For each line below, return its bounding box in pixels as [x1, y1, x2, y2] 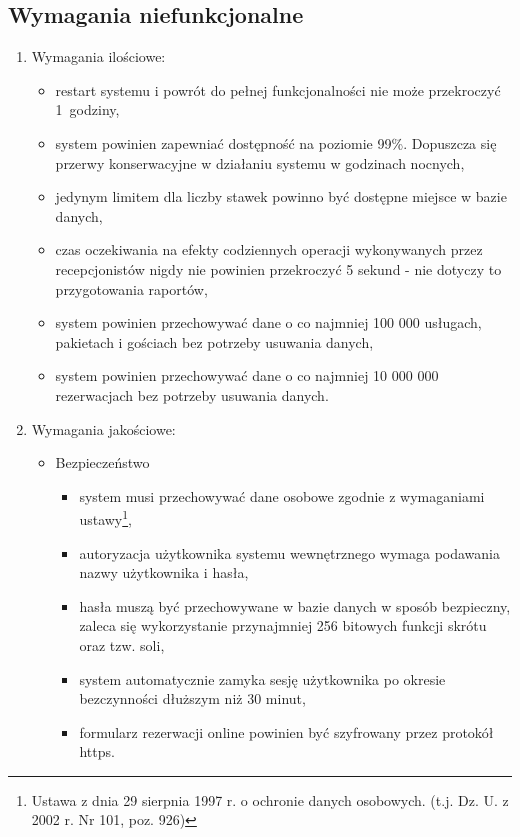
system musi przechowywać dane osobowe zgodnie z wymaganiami [79, 485, 485, 506]
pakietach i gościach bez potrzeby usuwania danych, [55, 331, 374, 352]
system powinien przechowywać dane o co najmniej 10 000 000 [55, 365, 439, 386]
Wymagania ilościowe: [31, 46, 166, 67]
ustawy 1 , [79, 506, 132, 529]
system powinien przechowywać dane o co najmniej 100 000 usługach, [55, 312, 482, 333]
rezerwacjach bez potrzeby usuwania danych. [55, 384, 329, 405]
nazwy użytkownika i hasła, [79, 562, 249, 583]
